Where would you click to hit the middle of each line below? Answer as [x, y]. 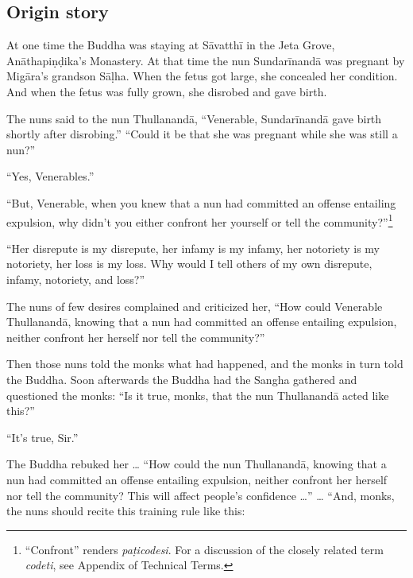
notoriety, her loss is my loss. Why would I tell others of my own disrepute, [189, 264]
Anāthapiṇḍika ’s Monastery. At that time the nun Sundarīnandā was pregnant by [206, 60]
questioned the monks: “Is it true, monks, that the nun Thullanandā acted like [198, 395]
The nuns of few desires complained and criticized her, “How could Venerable [195, 306]
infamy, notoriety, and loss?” [76, 279]
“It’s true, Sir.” [42, 437]
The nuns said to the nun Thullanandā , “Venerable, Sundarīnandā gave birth [194, 118]
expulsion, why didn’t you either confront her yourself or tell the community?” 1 [200, 220]
